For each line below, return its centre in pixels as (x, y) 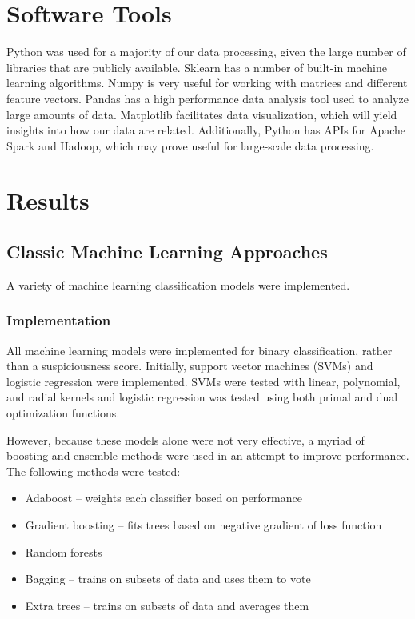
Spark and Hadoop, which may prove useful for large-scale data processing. (190, 145)
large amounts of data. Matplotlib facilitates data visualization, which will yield (202, 114)
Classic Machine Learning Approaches (167, 252)
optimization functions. (63, 413)
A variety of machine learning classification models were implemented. (178, 284)
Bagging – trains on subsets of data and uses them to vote (168, 579)
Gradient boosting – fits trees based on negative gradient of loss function (204, 525)
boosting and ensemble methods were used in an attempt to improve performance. (208, 455)
